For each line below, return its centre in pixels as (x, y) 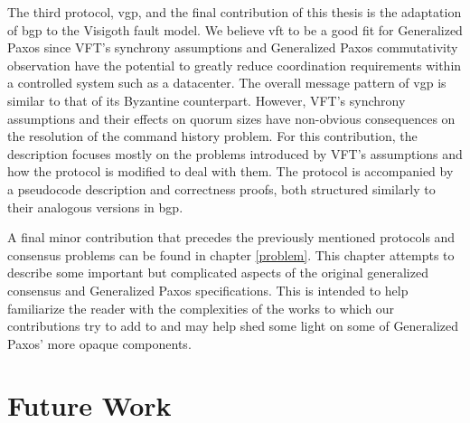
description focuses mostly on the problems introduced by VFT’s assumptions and (235, 153)
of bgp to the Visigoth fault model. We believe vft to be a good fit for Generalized (235, 29)
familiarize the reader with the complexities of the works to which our (201, 308)
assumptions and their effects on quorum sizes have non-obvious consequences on (231, 118)
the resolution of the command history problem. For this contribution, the (212, 136)
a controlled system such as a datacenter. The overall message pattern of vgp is (227, 83)
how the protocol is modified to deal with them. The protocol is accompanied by (230, 171)
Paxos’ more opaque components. (99, 343)
